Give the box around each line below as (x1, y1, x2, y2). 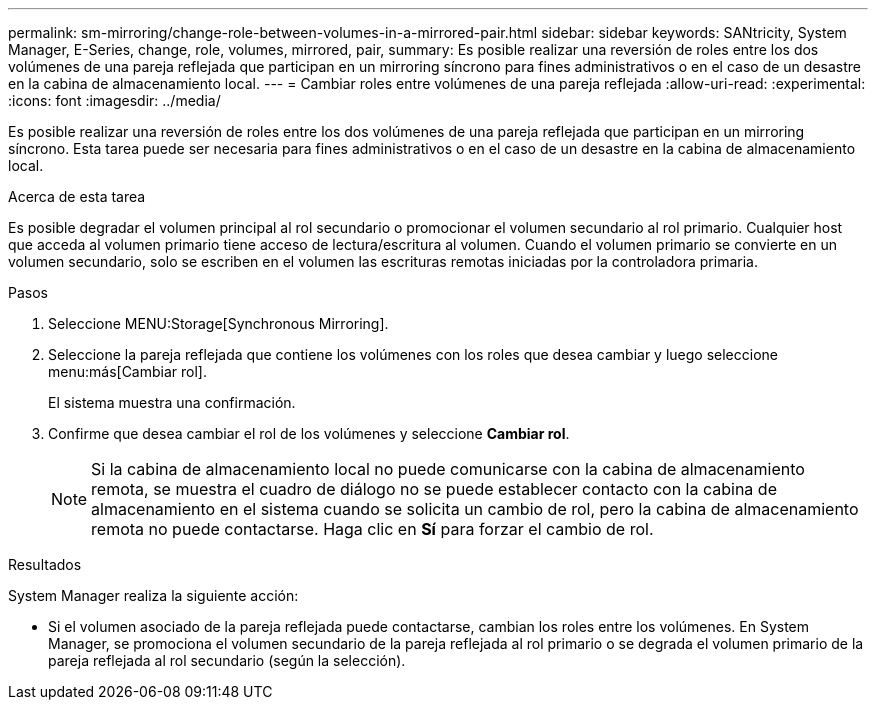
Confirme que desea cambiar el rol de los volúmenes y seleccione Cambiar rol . (48, 425, 570, 442)
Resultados (8, 556, 82, 573)
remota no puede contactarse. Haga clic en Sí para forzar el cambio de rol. (91, 519, 654, 539)
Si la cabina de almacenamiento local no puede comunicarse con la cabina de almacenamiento (91, 459, 805, 479)
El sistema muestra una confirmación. (48, 394, 296, 411)
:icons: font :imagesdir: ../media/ (8, 92, 221, 109)
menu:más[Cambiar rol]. (48, 363, 207, 380)
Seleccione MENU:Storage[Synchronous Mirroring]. (48, 315, 389, 332)
